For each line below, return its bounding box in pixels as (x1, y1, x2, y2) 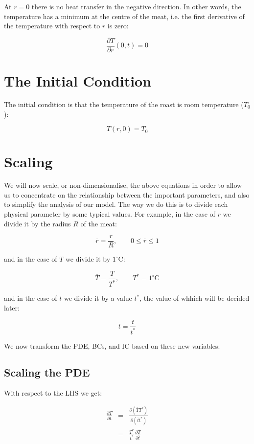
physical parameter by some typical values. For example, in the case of (4, 209, 215, 219)
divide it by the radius (4, 218, 71, 228)
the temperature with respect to (4, 21, 100, 31)
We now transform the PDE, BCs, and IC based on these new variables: (4, 340, 220, 351)
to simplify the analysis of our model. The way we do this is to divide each (4, 199, 228, 209)
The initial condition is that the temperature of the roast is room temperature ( (4, 99, 244, 109)
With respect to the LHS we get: (4, 387, 102, 398)
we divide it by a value (64, 293, 132, 303)
